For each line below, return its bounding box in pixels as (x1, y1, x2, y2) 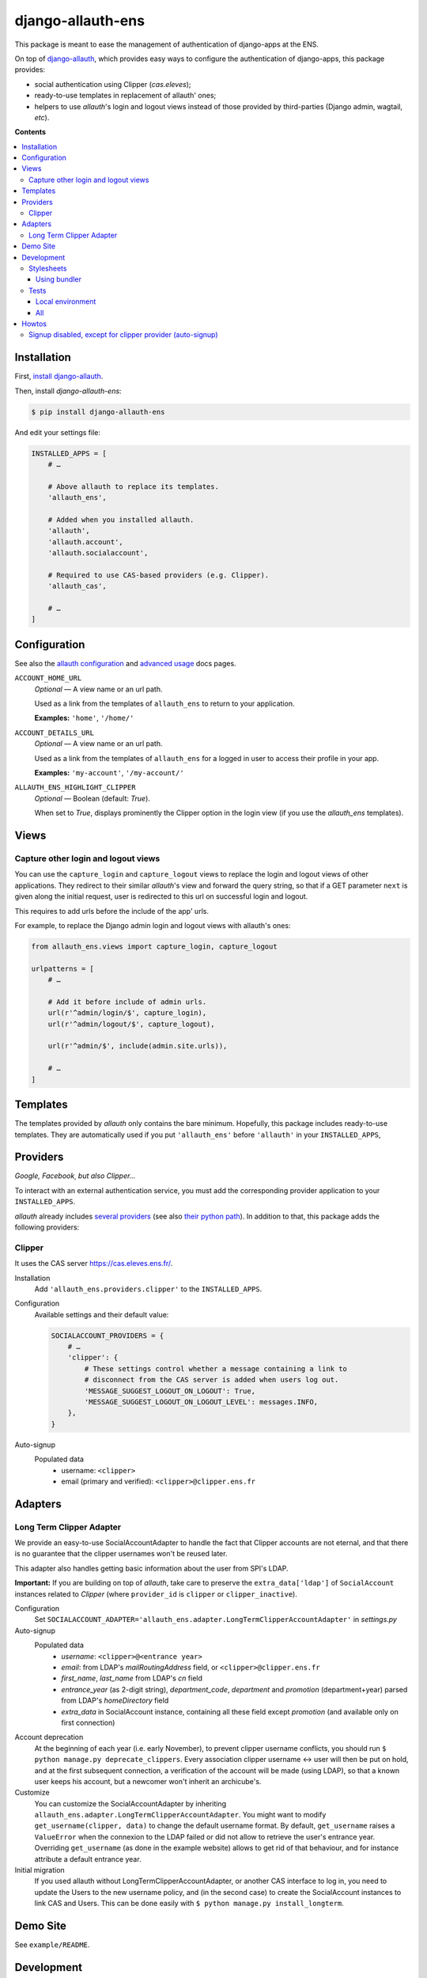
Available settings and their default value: (34, 1309, 169, 1319)
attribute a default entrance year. (34, 1854, 142, 1863)
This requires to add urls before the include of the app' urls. (14, 906, 210, 915)
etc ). (34, 112, 50, 122)
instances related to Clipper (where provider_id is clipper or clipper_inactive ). (14, 1589, 298, 1598)
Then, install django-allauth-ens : (14, 386, 122, 396)
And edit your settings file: (14, 427, 101, 437)
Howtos (21, 319, 47, 328)
